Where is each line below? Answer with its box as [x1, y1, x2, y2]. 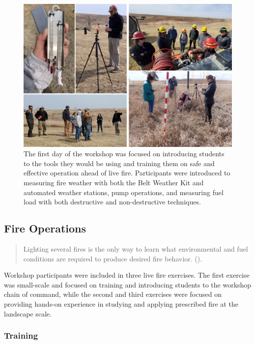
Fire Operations [4, 221, 86, 236]
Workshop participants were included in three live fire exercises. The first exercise [4, 270, 250, 280]
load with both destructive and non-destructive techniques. [24, 197, 201, 207]
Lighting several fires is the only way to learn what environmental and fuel [23, 244, 248, 254]
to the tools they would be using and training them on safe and [24, 158, 215, 168]
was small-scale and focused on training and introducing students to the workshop [4, 279, 252, 289]
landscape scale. [4, 308, 52, 318]
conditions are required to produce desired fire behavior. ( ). [23, 253, 202, 263]
